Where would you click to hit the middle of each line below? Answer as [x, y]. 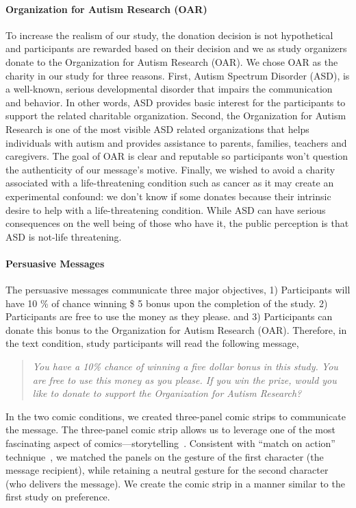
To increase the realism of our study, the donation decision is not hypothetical [169, 35]
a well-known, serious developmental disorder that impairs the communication [169, 89]
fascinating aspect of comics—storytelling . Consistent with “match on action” [170, 443]
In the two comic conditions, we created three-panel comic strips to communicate [176, 416]
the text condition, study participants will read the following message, [152, 343]
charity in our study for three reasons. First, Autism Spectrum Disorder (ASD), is [178, 75]
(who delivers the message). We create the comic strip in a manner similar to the [175, 483]
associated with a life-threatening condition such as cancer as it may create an [170, 183]
